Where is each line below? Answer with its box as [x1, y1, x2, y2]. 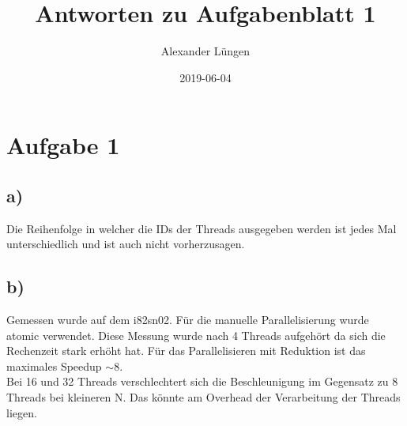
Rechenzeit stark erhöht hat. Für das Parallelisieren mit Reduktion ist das [6, 342, 366, 359]
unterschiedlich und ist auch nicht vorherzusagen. [6, 236, 245, 252]
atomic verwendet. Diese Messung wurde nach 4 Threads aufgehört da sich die [6, 326, 386, 343]
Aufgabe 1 [6, 129, 120, 161]
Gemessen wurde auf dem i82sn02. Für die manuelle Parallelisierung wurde [6, 311, 369, 328]
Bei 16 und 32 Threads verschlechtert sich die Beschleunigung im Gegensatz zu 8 [6, 373, 398, 390]
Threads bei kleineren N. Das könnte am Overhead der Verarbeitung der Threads [6, 389, 401, 405]
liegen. [6, 404, 37, 420]
